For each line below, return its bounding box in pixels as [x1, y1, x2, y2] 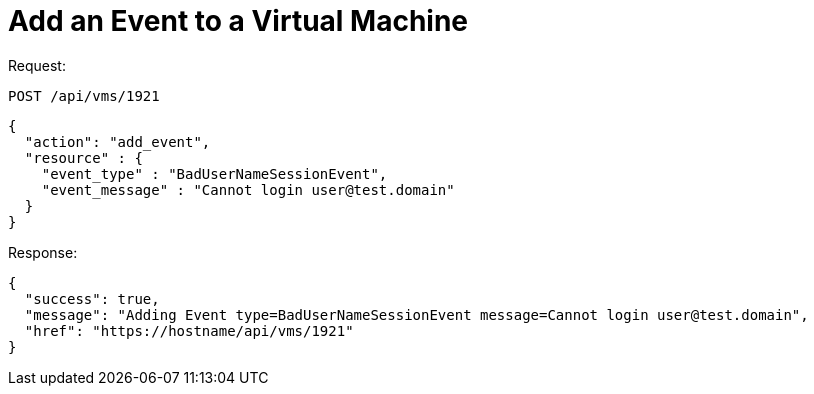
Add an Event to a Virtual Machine [8, 4, 469, 38]
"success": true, [24, 290, 160, 307]
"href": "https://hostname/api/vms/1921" [24, 322, 354, 339]
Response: [8, 243, 78, 261]
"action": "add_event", [24, 133, 211, 150]
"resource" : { [24, 149, 143, 166]
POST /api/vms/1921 [8, 87, 160, 104]
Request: [8, 56, 66, 74]
